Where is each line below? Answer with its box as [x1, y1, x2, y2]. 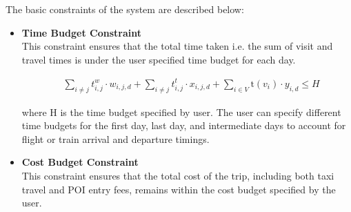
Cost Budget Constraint [21, 155, 139, 169]
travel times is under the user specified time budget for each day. [21, 52, 296, 66]
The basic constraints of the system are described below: [6, 2, 244, 16]
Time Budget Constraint [21, 25, 141, 39]
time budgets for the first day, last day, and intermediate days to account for [21, 118, 346, 133]
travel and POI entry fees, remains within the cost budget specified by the [21, 182, 336, 196]
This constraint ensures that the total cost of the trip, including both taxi [21, 168, 334, 183]
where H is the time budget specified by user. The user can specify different [21, 104, 341, 119]
